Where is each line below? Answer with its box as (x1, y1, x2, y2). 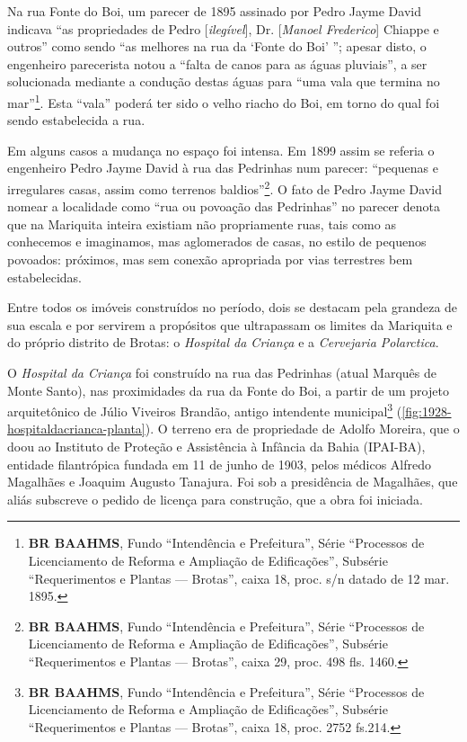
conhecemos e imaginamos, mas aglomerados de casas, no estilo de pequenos (7, 232, 427, 251)
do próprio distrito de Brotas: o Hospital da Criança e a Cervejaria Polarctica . (7, 333, 439, 352)
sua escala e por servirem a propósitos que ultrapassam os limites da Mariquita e (7, 315, 453, 334)
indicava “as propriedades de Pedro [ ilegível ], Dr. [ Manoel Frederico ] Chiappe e (7, 19, 439, 38)
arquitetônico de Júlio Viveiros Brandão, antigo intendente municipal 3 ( (7, 399, 402, 420)
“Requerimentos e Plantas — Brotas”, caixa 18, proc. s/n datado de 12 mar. (28, 568, 450, 587)
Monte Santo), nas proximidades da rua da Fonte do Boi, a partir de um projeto (7, 380, 449, 399)
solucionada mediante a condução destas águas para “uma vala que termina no (7, 72, 440, 91)
